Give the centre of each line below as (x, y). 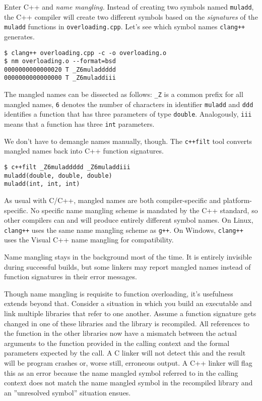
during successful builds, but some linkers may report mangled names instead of (127, 266)
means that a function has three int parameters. (79, 124)
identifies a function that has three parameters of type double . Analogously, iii (128, 114)
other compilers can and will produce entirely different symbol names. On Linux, (129, 220)
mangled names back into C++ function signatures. (84, 151)
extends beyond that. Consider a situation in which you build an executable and (128, 303)
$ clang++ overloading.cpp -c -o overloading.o (85, 53)
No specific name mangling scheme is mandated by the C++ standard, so (144, 210)
